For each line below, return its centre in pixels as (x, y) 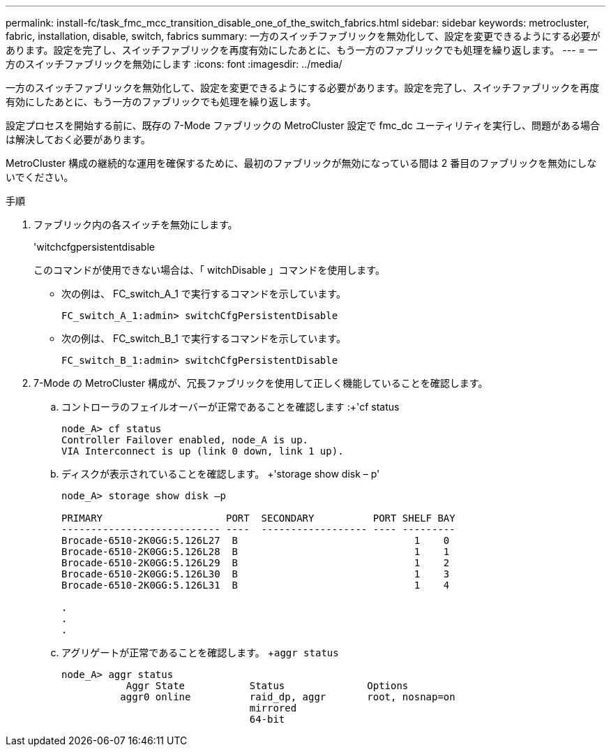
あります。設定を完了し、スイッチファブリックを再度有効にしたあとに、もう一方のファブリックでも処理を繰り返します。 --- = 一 (302, 50)
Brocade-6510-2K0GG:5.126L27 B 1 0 (256, 540)
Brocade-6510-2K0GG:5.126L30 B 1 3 (256, 574)
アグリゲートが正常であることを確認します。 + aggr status (200, 653)
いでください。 (40, 177)
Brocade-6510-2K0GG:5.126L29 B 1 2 (256, 563)
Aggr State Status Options (267, 686)
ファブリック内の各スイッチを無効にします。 (136, 224)
